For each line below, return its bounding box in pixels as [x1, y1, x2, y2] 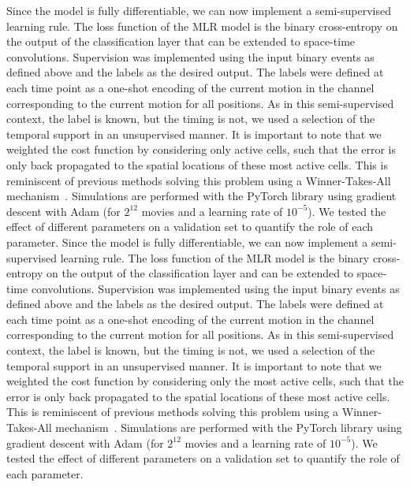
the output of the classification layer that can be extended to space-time [6, 33, 356, 50]
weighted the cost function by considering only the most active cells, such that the [6, 373, 404, 389]
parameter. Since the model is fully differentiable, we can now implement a [6, 233, 368, 250]
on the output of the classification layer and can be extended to [46, 265, 354, 281]
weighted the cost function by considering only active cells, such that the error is [6, 141, 397, 158]
